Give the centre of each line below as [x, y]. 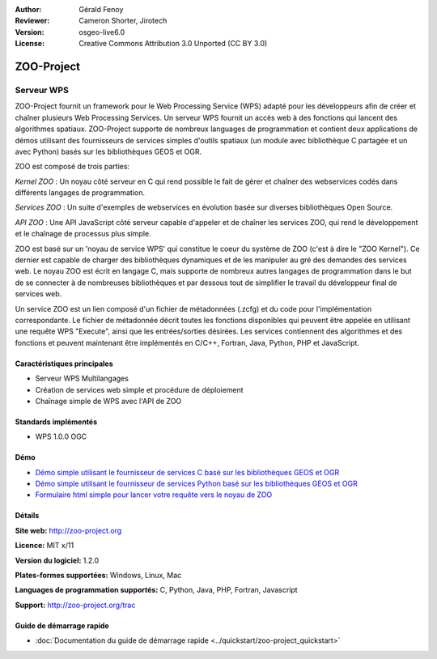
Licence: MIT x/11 [45, 546]
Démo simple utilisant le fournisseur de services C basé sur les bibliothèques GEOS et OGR [187, 472]
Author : [28, 9]
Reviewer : [32, 21]
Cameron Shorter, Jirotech [123, 21]
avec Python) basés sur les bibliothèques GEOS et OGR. [108, 151]
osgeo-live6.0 [102, 32]
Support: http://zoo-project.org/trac [75, 605]
